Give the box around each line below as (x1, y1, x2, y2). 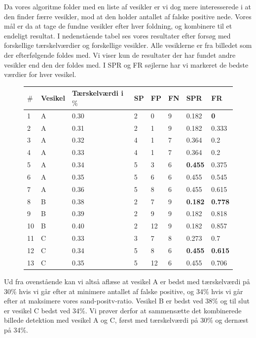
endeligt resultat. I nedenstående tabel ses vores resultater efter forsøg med (4, 30, 231, 40)
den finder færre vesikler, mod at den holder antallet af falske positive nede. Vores (4, 11, 252, 21)
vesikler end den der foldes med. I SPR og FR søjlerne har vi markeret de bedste (4, 59, 249, 70)
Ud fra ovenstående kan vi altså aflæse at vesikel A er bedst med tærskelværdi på (4, 276, 250, 286)
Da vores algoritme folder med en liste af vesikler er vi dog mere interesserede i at (4, 1, 251, 11)
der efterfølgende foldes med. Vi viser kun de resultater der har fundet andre (4, 49, 236, 60)
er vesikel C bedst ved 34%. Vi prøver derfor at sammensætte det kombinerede (4, 305, 242, 315)
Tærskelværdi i (72, 88, 123, 98)
